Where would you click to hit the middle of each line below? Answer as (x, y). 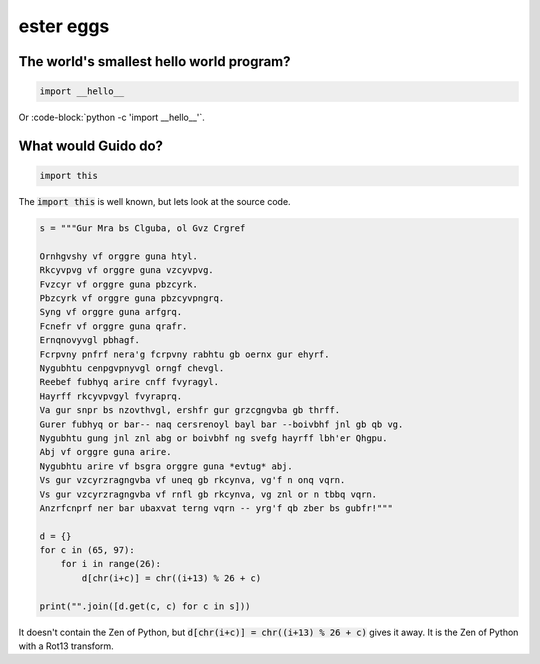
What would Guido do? (91, 145)
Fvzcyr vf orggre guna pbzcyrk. (119, 284)
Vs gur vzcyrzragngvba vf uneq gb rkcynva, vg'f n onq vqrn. (192, 480)
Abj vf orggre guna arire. (105, 452)
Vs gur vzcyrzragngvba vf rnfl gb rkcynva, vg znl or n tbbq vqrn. (208, 494)
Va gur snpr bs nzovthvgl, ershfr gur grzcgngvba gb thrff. (190, 410)
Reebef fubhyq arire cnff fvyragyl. (129, 382)
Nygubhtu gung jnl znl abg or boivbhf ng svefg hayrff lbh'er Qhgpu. (213, 438)
